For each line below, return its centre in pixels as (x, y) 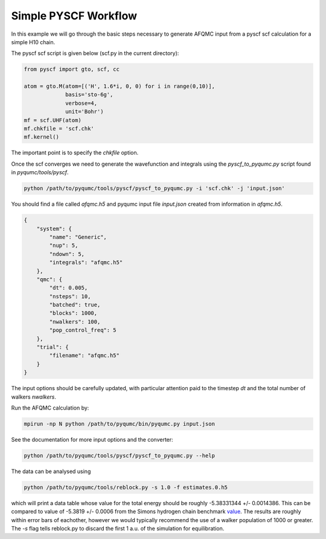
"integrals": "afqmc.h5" (86, 263)
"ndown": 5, (67, 254)
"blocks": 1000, (73, 313)
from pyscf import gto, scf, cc (72, 69)
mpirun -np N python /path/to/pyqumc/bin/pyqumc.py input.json (120, 424)
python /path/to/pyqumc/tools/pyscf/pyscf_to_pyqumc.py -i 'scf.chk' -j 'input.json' (154, 188)
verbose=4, (81, 103)
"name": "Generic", (78, 237)
